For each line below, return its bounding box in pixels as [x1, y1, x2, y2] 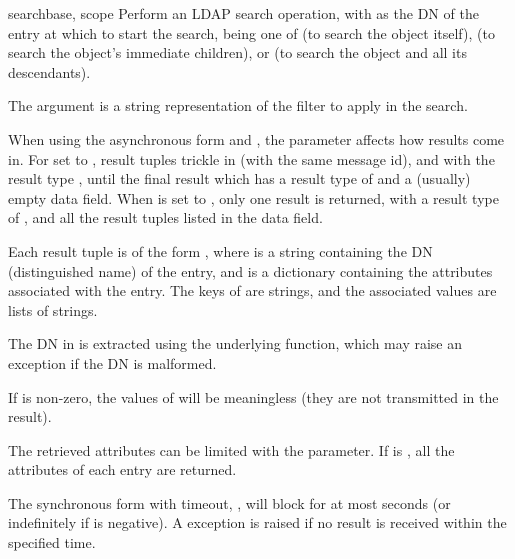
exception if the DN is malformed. [8, 352, 217, 373]
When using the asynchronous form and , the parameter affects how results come [8, 128, 505, 149]
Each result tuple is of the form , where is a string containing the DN [8, 240, 433, 261]
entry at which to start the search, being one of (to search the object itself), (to [8, 22, 495, 43]
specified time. [8, 532, 96, 553]
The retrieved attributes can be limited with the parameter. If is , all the [8, 439, 455, 460]
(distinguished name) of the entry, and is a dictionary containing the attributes [8, 260, 493, 281]
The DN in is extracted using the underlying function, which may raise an [8, 333, 463, 354]
